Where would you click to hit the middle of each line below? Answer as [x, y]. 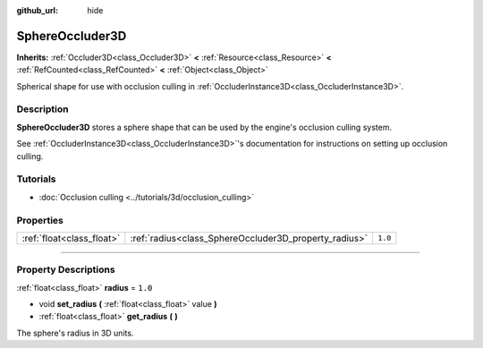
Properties [40, 220]
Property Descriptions [66, 270]
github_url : [37, 10]
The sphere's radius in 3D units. [75, 333]
